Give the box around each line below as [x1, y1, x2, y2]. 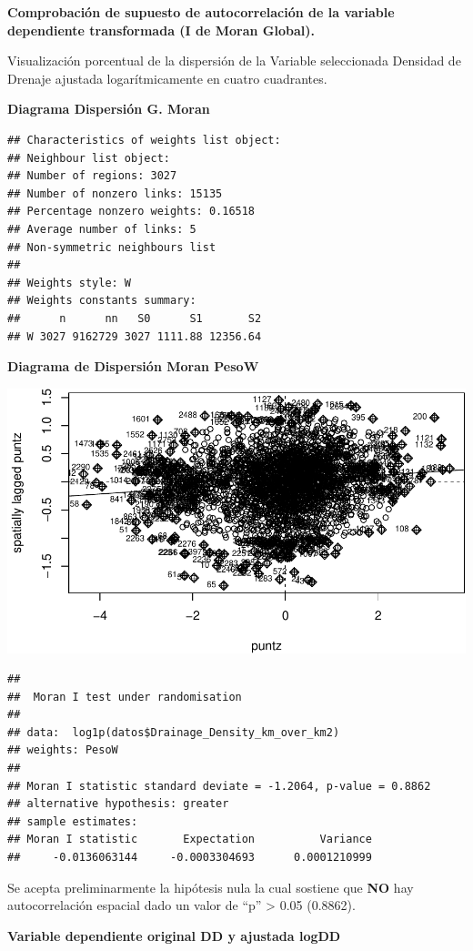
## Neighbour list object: [7, 151, 170, 165]
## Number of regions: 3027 [7, 169, 177, 183]
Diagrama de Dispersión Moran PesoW [7, 357, 259, 376]
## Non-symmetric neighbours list [7, 240, 216, 254]
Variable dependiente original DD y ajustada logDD [7, 926, 341, 945]
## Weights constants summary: [7, 294, 196, 308]
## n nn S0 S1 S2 [7, 311, 262, 325]
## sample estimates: [7, 814, 138, 828]
